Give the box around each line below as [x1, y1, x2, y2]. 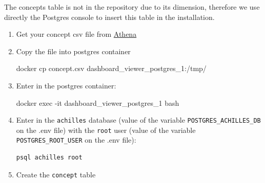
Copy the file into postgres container [16, 45, 131, 56]
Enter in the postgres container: [16, 80, 116, 90]
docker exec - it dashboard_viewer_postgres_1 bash [16, 97, 179, 108]
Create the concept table [16, 169, 96, 179]
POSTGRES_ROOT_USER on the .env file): [16, 134, 136, 145]
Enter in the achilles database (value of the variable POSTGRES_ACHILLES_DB [16, 115, 261, 125]
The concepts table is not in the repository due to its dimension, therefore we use [4, 2, 260, 12]
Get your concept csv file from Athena [16, 29, 137, 39]
